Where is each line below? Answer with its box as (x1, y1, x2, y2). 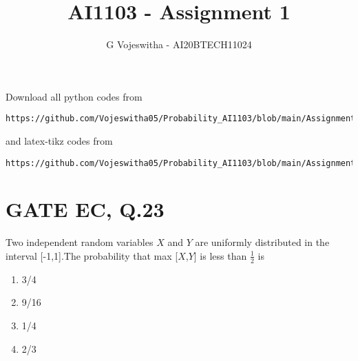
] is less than (193, 248, 247, 262)
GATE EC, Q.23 (6, 195, 165, 223)
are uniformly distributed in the (195, 235, 330, 249)
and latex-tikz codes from (6, 133, 113, 147)
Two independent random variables (6, 235, 154, 249)
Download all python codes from (6, 89, 143, 103)
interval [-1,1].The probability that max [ (6, 248, 178, 262)
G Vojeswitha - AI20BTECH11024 (106, 37, 252, 52)
